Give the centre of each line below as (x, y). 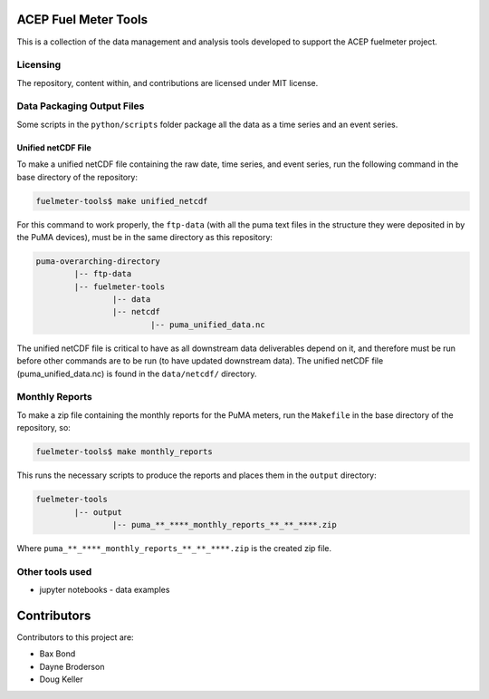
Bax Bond (58, 654)
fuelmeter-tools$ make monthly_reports (124, 452)
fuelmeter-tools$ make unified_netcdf (122, 201)
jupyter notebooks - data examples (105, 590)
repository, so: (44, 428)
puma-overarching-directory (98, 261)
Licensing (39, 65)
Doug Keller (61, 679)
